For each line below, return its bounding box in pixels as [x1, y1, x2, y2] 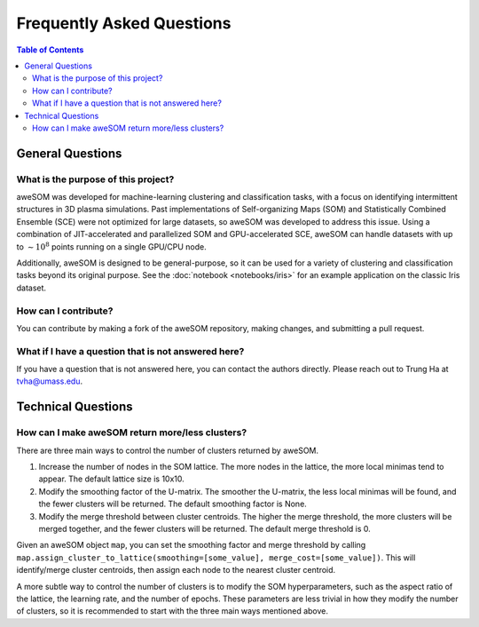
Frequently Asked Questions [16, 13, 232, 33]
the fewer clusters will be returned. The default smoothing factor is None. [38, 498, 308, 510]
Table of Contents [16, 44, 84, 55]
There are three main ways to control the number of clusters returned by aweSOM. [16, 445, 319, 456]
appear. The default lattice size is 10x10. [38, 473, 185, 484]
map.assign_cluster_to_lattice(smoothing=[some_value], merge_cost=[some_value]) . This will [16, 552, 416, 563]
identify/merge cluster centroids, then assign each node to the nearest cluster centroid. [16, 565, 336, 575]
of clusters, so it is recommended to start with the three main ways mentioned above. [16, 606, 328, 616]
